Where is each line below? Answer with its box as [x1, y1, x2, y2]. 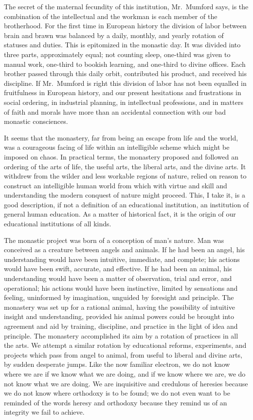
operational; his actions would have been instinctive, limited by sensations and [4, 282, 238, 293]
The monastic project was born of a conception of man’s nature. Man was [4, 235, 224, 245]
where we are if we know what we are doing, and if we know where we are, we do [4, 368, 246, 379]
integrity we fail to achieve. [4, 407, 85, 417]
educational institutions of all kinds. [4, 219, 111, 229]
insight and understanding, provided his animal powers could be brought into [4, 311, 235, 321]
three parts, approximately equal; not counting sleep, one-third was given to [4, 49, 231, 59]
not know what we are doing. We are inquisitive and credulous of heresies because [4, 378, 248, 388]
